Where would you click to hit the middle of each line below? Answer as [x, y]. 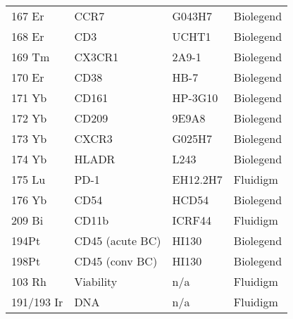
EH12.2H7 [197, 179]
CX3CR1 [96, 57]
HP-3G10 [195, 98]
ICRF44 [192, 220]
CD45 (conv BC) [116, 261]
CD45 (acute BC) [118, 240]
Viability [96, 281]
